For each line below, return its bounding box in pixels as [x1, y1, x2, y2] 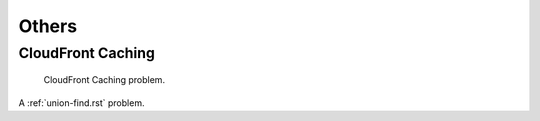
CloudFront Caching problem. [43, 74, 165, 86]
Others [18, 15, 78, 37]
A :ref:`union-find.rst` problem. [18, 96, 145, 109]
